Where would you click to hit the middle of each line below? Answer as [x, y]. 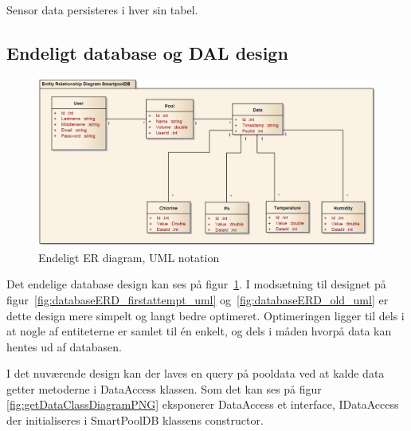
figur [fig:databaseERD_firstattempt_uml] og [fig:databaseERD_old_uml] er [198, 299]
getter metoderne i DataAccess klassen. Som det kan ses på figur [164, 388]
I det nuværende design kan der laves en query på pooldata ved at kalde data [196, 373]
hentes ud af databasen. [64, 346]
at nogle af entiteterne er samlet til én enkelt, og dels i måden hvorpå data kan [199, 331]
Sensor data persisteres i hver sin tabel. [102, 10]
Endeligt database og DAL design [147, 52]
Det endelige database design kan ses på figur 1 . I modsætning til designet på [196, 284]
